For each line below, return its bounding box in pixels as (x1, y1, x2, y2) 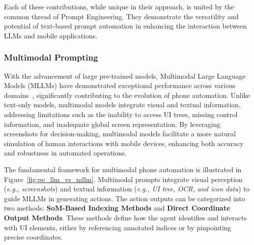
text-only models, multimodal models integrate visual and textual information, (4, 99, 241, 110)
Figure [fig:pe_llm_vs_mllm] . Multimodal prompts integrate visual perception (4, 174, 243, 184)
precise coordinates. (4, 232, 63, 242)
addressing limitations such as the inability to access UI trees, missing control (4, 109, 238, 119)
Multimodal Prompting (4, 51, 98, 63)
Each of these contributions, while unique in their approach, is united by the (4, 1, 234, 11)
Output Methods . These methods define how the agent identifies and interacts (4, 212, 247, 222)
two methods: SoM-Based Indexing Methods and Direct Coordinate (4, 203, 230, 213)
